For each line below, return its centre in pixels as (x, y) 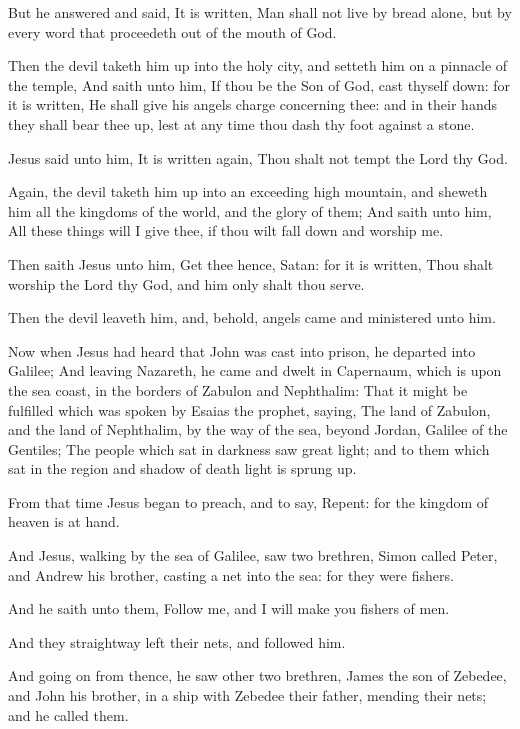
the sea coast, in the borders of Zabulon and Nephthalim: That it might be (238, 389)
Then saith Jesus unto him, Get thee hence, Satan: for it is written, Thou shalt (251, 263)
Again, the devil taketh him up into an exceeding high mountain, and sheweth (248, 191)
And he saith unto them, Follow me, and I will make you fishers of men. (229, 608)
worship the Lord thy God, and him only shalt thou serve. (186, 283)
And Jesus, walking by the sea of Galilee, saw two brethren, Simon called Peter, (253, 555)
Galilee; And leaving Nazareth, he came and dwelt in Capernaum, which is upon (255, 370)
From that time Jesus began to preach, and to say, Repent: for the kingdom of (248, 501)
